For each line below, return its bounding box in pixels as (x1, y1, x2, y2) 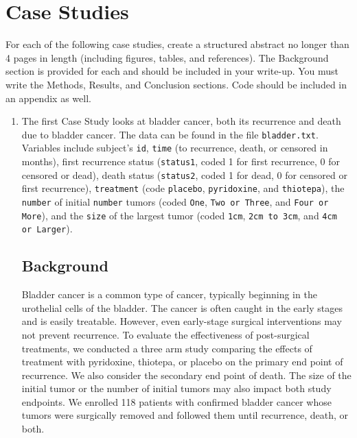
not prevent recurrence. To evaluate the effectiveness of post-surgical (21, 327, 310, 341)
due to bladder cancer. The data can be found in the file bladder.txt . (21, 127, 319, 141)
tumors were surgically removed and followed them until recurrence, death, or (21, 408, 349, 422)
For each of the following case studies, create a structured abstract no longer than (5, 37, 349, 51)
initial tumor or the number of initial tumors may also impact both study (21, 381, 332, 396)
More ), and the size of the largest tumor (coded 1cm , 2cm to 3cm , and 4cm (21, 208, 337, 222)
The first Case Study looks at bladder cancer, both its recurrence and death (21, 114, 341, 128)
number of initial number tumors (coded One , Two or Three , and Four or (21, 194, 329, 208)
